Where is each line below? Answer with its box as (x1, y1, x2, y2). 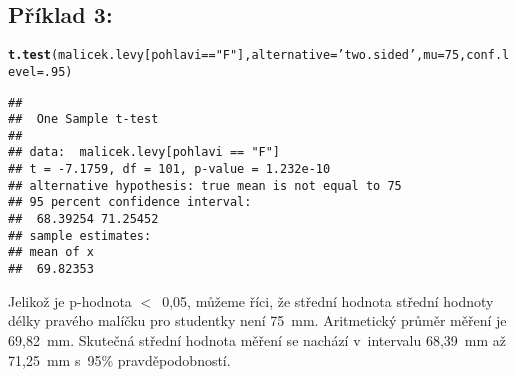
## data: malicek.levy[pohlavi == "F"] (8, 145, 281, 160)
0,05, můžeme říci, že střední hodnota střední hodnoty (162, 290, 494, 311)
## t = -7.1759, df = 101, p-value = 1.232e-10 (8, 162, 331, 177)
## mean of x (8, 245, 94, 260)
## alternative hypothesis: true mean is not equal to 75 (8, 178, 402, 193)
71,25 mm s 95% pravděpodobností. (8, 349, 231, 370)
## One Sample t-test (8, 112, 159, 127)
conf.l (466, 48, 510, 63)
